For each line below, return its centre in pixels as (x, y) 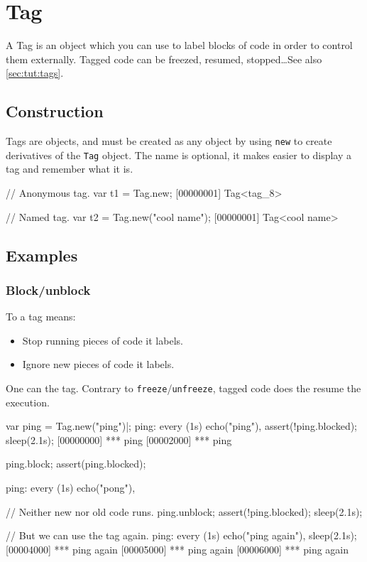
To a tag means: (41, 317)
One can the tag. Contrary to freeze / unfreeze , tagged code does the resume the (183, 388)
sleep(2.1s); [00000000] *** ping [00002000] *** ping (119, 439)
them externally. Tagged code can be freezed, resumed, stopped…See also (164, 59)
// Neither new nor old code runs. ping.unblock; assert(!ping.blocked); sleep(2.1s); (184, 511)
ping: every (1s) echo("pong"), (71, 488)
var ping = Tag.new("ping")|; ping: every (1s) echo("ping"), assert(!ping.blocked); (182, 426)
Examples (42, 255)
